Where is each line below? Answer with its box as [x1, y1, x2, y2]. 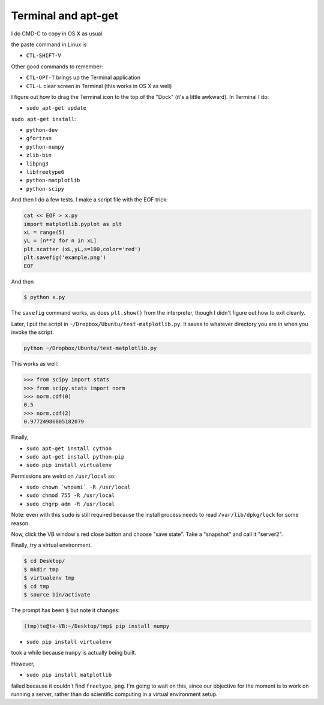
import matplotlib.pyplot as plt [23, 221, 122, 227]
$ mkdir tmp [23, 566, 59, 573]
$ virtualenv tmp [23, 574, 75, 582]
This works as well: [11, 360, 59, 367]
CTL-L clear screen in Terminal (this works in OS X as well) [26, 82, 172, 89]
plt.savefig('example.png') [23, 254, 106, 261]
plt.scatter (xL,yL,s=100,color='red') [23, 246, 141, 252]
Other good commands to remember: [11, 63, 103, 70]
